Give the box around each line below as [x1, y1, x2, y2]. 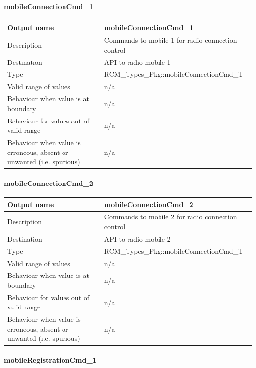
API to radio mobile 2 [104, 233, 171, 244]
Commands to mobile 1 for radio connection [104, 35, 237, 45]
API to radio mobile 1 [104, 57, 171, 67]
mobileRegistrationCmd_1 [4, 355, 96, 365]
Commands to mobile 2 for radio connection [104, 212, 237, 222]
